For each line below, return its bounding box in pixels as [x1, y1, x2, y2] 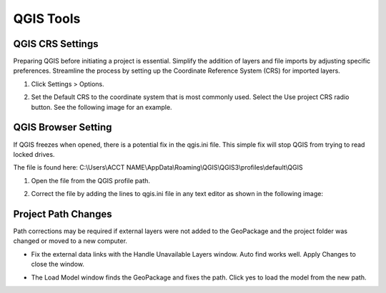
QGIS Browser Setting [13, 121, 112, 133]
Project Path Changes [13, 207, 112, 220]
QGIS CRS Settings [13, 38, 99, 50]
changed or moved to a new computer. [13, 237, 128, 245]
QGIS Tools [13, 11, 81, 26]
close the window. [31, 260, 85, 269]
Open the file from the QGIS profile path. [31, 176, 150, 185]
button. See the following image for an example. [31, 103, 172, 111]
